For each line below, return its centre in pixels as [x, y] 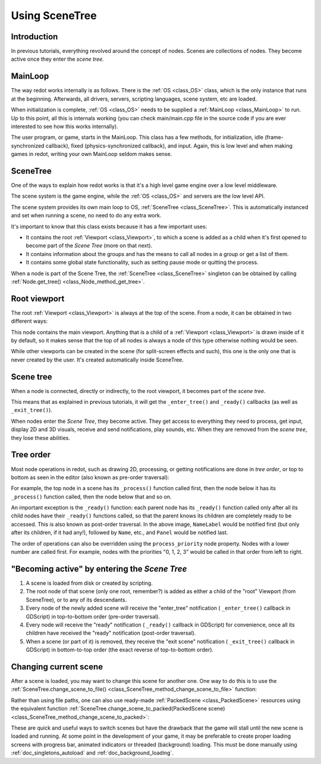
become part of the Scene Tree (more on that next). [89, 246]
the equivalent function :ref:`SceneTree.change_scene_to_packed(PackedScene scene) [118, 709]
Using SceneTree [54, 15]
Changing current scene [57, 667]
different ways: [29, 321]
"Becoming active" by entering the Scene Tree [99, 569]
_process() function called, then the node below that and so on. [91, 497]
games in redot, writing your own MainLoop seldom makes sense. [92, 154]
